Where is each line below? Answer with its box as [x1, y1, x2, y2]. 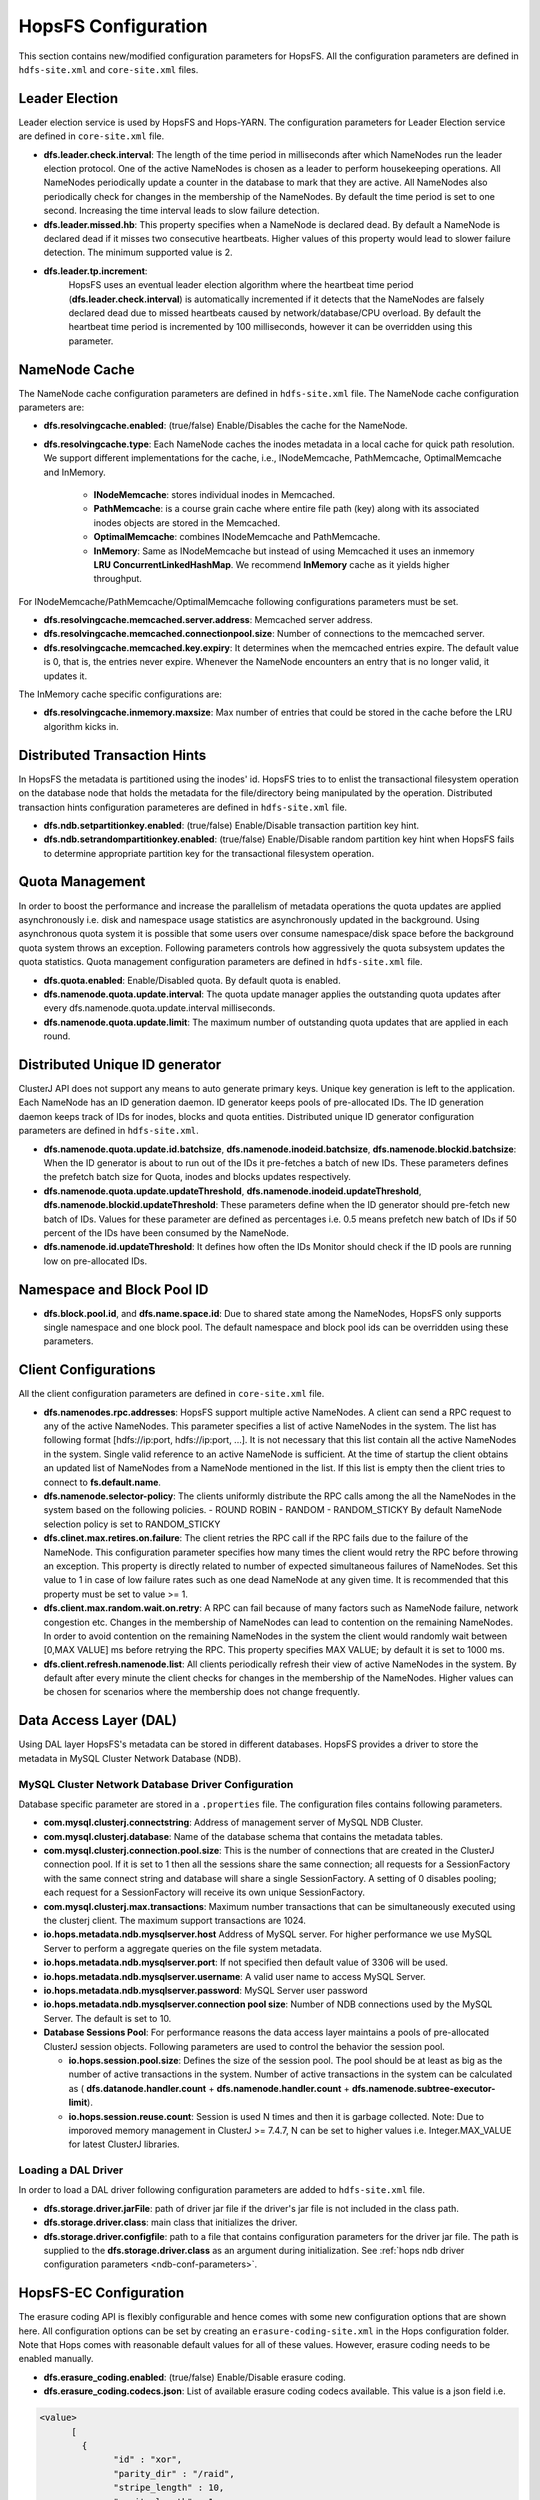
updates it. [43, 670, 88, 682]
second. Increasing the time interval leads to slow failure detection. [43, 205, 320, 217]
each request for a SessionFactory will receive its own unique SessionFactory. [43, 1886, 365, 1899]
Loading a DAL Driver [18, 2163, 124, 2177]
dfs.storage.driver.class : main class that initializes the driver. [43, 2216, 298, 2229]
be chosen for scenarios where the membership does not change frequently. [43, 1686, 360, 1698]
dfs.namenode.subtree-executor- [351, 2082, 496, 2094]
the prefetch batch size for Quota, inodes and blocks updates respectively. [43, 1171, 352, 1183]
